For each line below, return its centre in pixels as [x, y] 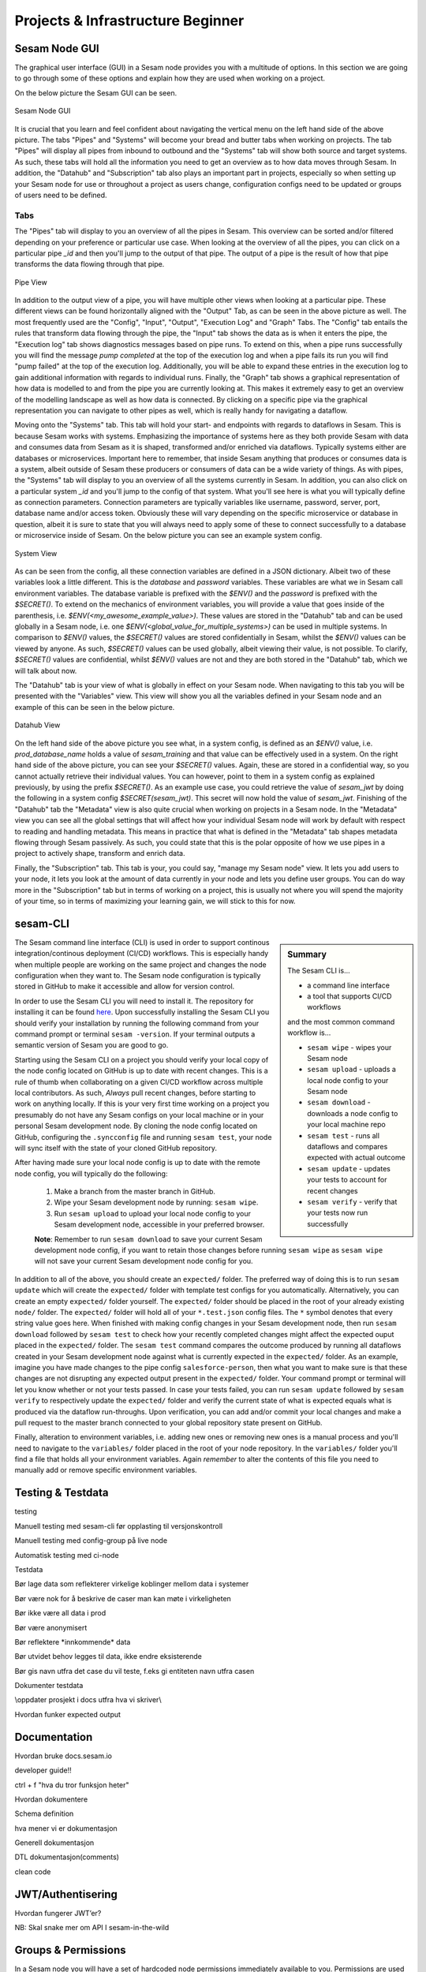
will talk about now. [46, 670]
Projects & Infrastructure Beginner [129, 21]
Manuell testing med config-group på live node [91, 1541]
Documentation [54, 1737]
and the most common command [341, 1021]
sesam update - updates [349, 1168]
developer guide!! [43, 1770]
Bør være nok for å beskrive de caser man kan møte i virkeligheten [123, 1598]
